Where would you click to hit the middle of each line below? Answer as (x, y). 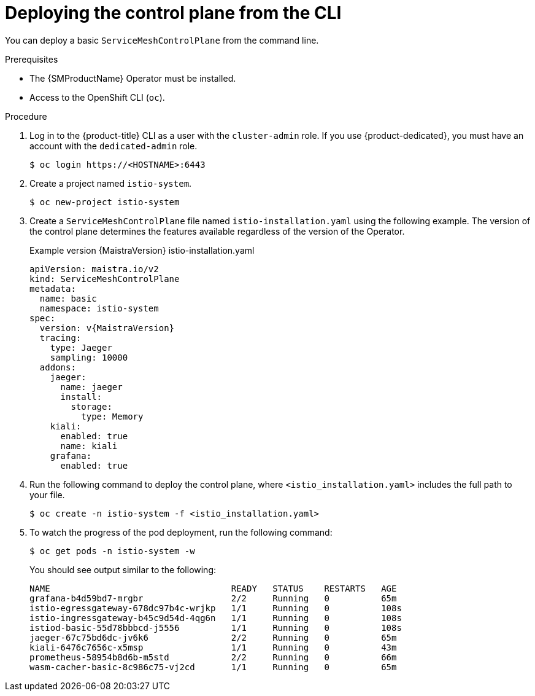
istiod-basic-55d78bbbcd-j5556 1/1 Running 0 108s (216, 628)
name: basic (68, 298)
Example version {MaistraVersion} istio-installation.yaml (142, 250)
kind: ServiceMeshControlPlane (105, 279)
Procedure (26, 116)
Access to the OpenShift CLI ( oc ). (97, 97)
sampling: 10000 (89, 357)
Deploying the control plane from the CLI (173, 13)
